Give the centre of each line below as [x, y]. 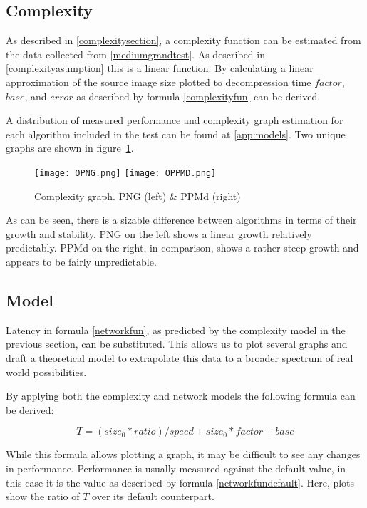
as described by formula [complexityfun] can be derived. [198, 96]
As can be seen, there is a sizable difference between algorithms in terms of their [181, 220]
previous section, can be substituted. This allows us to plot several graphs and [177, 344]
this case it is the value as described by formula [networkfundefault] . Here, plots [180, 482]
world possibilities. [46, 372]
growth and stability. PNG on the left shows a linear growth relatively [159, 233]
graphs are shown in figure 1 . [70, 148]
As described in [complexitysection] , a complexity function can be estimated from [183, 40]
